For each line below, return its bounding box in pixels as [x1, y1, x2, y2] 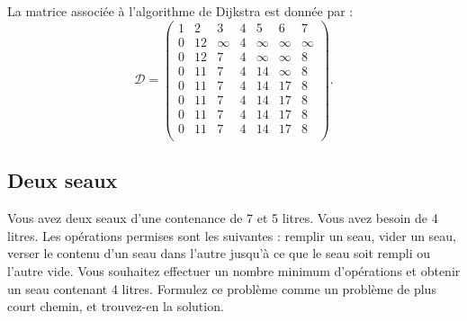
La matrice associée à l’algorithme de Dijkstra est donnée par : [7, 2, 354, 20]
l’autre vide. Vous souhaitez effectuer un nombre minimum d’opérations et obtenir [7, 261, 461, 280]
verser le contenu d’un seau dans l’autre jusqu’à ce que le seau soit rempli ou [7, 244, 430, 263]
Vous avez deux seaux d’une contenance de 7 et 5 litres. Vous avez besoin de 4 [7, 209, 438, 227]
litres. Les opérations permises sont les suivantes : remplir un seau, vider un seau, [7, 226, 457, 245]
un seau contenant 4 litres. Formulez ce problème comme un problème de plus [7, 279, 436, 298]
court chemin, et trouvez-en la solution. [7, 297, 224, 316]
